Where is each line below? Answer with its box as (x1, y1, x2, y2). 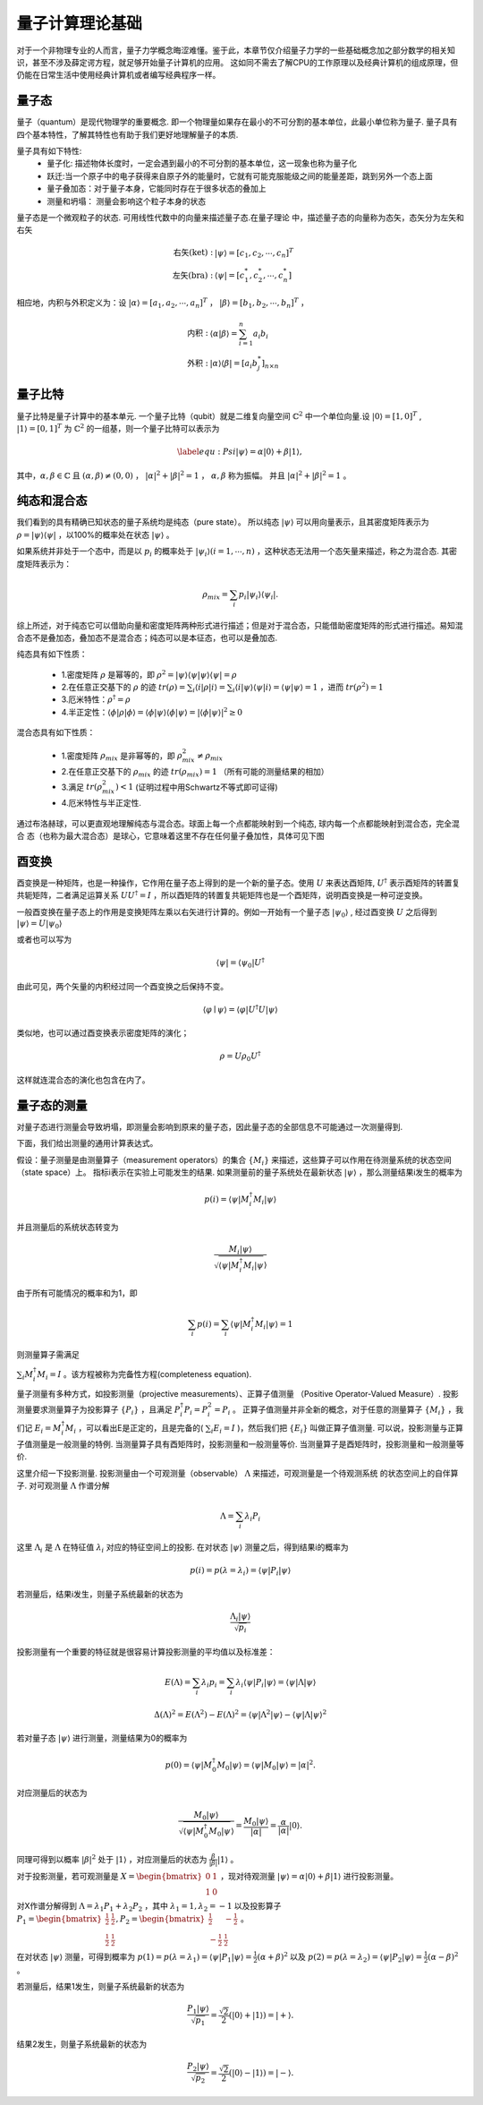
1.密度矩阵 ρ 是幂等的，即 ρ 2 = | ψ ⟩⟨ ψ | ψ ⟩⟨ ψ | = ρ (61, 668, 237, 680)
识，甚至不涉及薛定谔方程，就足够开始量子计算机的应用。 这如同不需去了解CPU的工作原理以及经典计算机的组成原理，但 (16, 56, 459, 67)
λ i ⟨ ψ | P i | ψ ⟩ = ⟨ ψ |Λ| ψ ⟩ (235, 1677, 317, 1690)
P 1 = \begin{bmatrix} (16, 1913, 103, 1926)
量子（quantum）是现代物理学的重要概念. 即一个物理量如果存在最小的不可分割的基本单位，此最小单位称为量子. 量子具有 (16, 116, 458, 127)
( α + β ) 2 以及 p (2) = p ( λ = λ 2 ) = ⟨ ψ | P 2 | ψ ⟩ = (257, 1950, 423, 1964)
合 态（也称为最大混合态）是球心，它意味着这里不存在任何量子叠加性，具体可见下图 (16, 831, 325, 841)
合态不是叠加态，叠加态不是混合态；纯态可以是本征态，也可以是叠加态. (16, 632, 278, 643)
